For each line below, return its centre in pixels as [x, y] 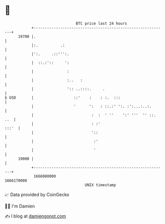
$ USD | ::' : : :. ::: [63, 98]
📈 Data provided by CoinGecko [37, 195]
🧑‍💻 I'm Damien [20, 206]
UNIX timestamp [100, 185]
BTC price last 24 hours [101, 23]
